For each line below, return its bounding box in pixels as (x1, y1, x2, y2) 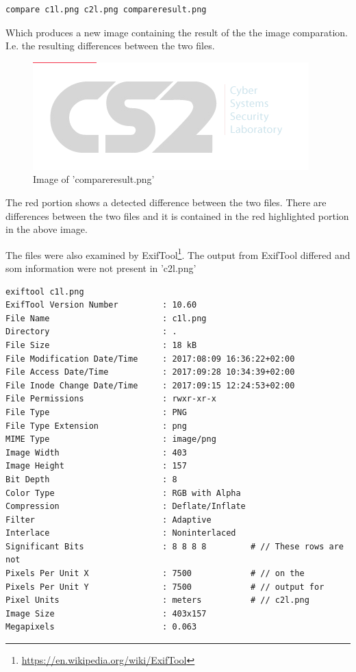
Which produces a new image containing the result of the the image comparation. (5, 25, 348, 39)
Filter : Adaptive (5, 514, 212, 525)
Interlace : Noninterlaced (5, 528, 236, 538)
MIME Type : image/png (5, 434, 216, 445)
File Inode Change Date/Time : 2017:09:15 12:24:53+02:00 (5, 380, 295, 390)
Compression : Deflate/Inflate (5, 501, 246, 512)
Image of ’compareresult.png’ (33, 172, 155, 186)
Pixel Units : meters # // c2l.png (5, 595, 309, 606)
